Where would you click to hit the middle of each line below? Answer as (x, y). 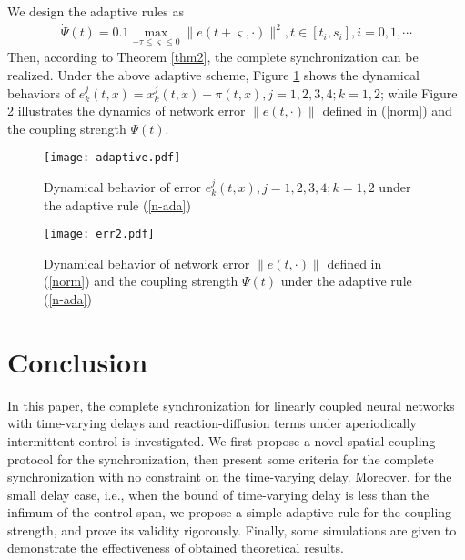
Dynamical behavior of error (123, 186)
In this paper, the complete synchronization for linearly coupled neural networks (231, 405)
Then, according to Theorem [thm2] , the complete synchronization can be (213, 57)
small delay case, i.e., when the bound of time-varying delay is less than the (218, 494)
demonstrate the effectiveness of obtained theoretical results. (176, 548)
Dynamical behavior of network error (147, 263)
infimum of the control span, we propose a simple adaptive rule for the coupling (230, 512)
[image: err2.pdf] (99, 234)
